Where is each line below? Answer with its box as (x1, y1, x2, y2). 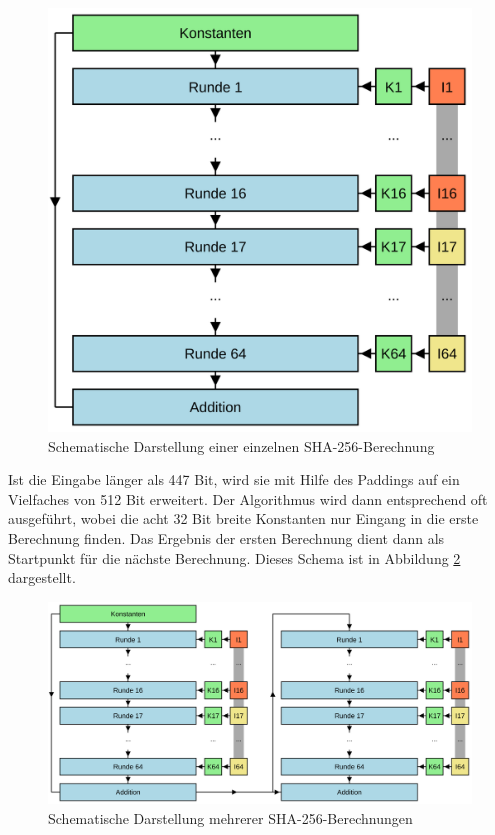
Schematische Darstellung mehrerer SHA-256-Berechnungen (48, 807, 413, 828)
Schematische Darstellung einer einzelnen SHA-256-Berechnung (48, 435, 435, 456)
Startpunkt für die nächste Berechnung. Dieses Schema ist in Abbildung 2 (8, 547, 461, 568)
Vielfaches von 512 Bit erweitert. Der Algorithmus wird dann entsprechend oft (8, 488, 488, 509)
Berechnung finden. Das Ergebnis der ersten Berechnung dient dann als (8, 527, 445, 548)
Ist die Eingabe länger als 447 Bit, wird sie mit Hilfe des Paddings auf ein (8, 469, 460, 490)
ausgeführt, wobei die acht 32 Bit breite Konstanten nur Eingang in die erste (8, 508, 479, 529)
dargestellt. (8, 567, 76, 588)
